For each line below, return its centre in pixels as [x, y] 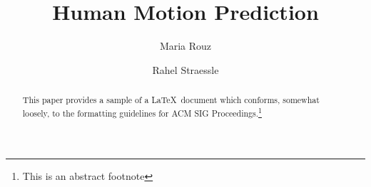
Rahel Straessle [185, 69]
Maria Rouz [185, 46]
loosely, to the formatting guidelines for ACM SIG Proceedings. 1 [142, 112]
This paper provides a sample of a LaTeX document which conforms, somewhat [171, 100]
